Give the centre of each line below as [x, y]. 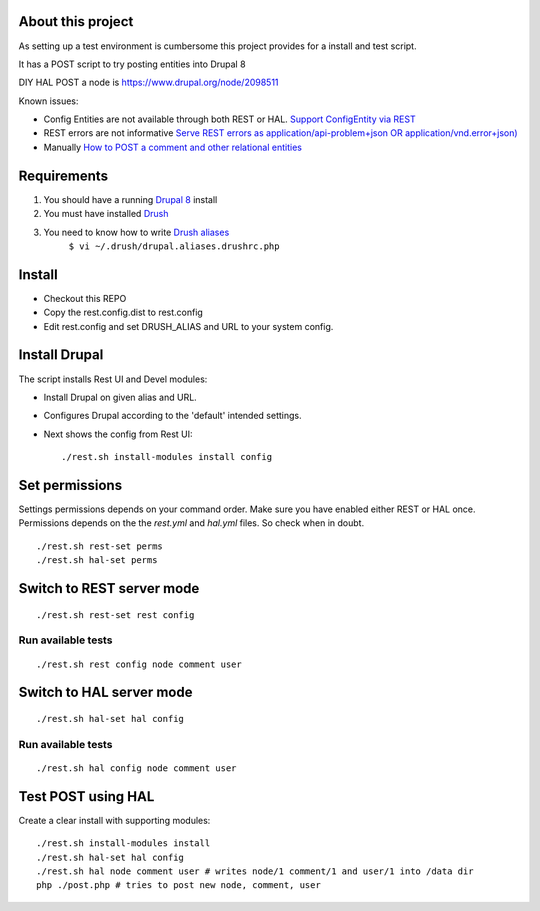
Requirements [63, 175]
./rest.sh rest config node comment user [139, 664]
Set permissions [70, 485]
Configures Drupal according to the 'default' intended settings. [172, 416]
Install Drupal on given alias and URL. [120, 397]
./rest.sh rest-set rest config [115, 614]
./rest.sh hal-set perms [97, 560]
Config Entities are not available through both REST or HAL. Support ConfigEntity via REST [229, 119]
